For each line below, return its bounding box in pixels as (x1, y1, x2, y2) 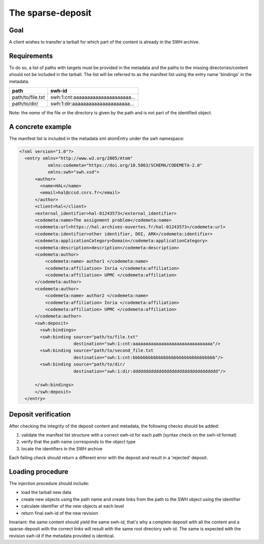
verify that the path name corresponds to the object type (21, 439, 136, 445)
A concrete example (9, 123, 72, 131)
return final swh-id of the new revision (21, 510, 98, 516)
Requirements (9, 52, 53, 60)
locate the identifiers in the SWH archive (21, 445, 103, 451)
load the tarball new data (21, 490, 72, 495)
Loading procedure (9, 467, 68, 476)
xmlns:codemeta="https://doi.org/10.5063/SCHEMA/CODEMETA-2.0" (47, 162, 203, 168)
